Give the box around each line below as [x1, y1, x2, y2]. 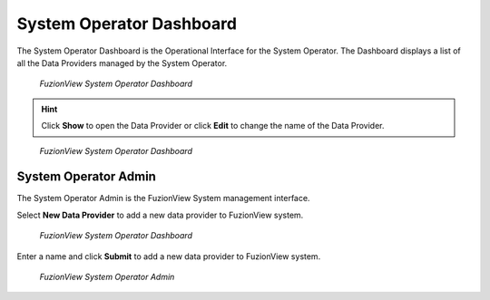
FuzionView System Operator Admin [39, 271, 175, 282]
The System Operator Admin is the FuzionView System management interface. [16, 193, 310, 204]
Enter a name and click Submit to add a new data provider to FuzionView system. [16, 250, 321, 262]
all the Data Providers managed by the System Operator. [16, 57, 228, 68]
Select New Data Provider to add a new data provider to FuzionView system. [16, 209, 304, 220]
